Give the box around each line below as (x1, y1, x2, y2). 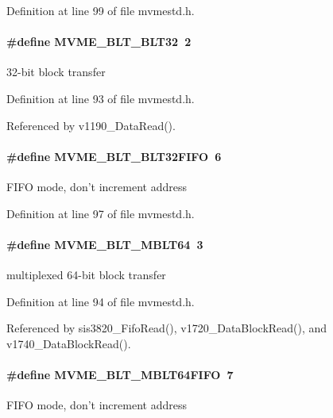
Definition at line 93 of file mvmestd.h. (6, 90, 195, 106)
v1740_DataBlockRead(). (6, 335, 131, 351)
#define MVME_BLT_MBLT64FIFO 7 (6, 366, 234, 382)
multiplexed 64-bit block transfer (6, 266, 166, 282)
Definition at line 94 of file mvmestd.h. (6, 293, 195, 309)
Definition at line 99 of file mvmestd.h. (6, 2, 195, 18)
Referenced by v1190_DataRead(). (6, 117, 176, 133)
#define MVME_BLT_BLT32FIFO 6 (6, 148, 222, 164)
